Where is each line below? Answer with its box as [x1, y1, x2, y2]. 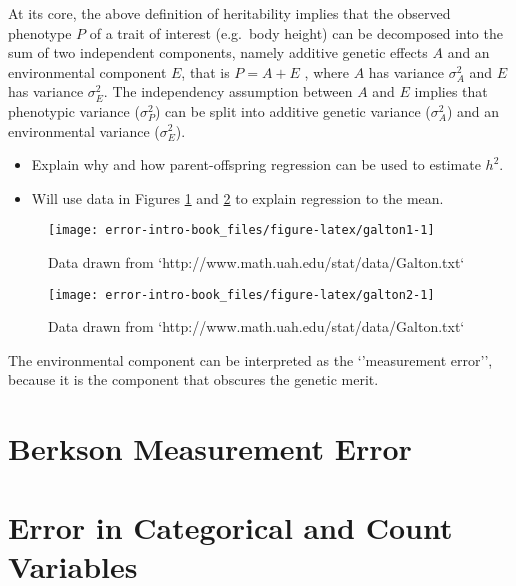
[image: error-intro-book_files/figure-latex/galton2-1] [48, 287, 435, 302]
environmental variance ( [8, 120, 160, 141]
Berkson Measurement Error [8, 428, 412, 469]
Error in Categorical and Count [8, 506, 453, 547]
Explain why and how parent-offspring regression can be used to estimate [31, 154, 481, 175]
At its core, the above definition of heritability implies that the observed [8, 3, 451, 23]
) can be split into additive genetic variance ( [154, 100, 431, 121]
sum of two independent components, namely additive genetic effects [8, 42, 428, 63]
